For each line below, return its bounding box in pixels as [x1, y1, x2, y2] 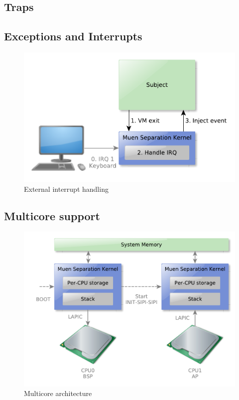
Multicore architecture [24, 388, 92, 399]
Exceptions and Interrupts [4, 28, 142, 44]
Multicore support [4, 208, 100, 223]
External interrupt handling [24, 183, 109, 194]
